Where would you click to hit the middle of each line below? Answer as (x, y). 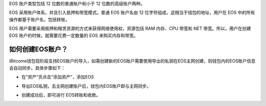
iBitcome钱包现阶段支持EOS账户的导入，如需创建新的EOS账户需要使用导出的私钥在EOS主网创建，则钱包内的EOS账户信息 (132, 61)
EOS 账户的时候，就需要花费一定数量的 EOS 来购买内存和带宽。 (74, 35)
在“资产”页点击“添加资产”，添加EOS (58, 77)
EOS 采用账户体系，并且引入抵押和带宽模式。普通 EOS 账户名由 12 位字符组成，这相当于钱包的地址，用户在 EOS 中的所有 (132, 13)
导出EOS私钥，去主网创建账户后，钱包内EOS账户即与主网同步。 (86, 86)
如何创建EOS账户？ (38, 49)
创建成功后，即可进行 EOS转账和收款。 (61, 95)
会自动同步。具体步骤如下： (37, 68)
